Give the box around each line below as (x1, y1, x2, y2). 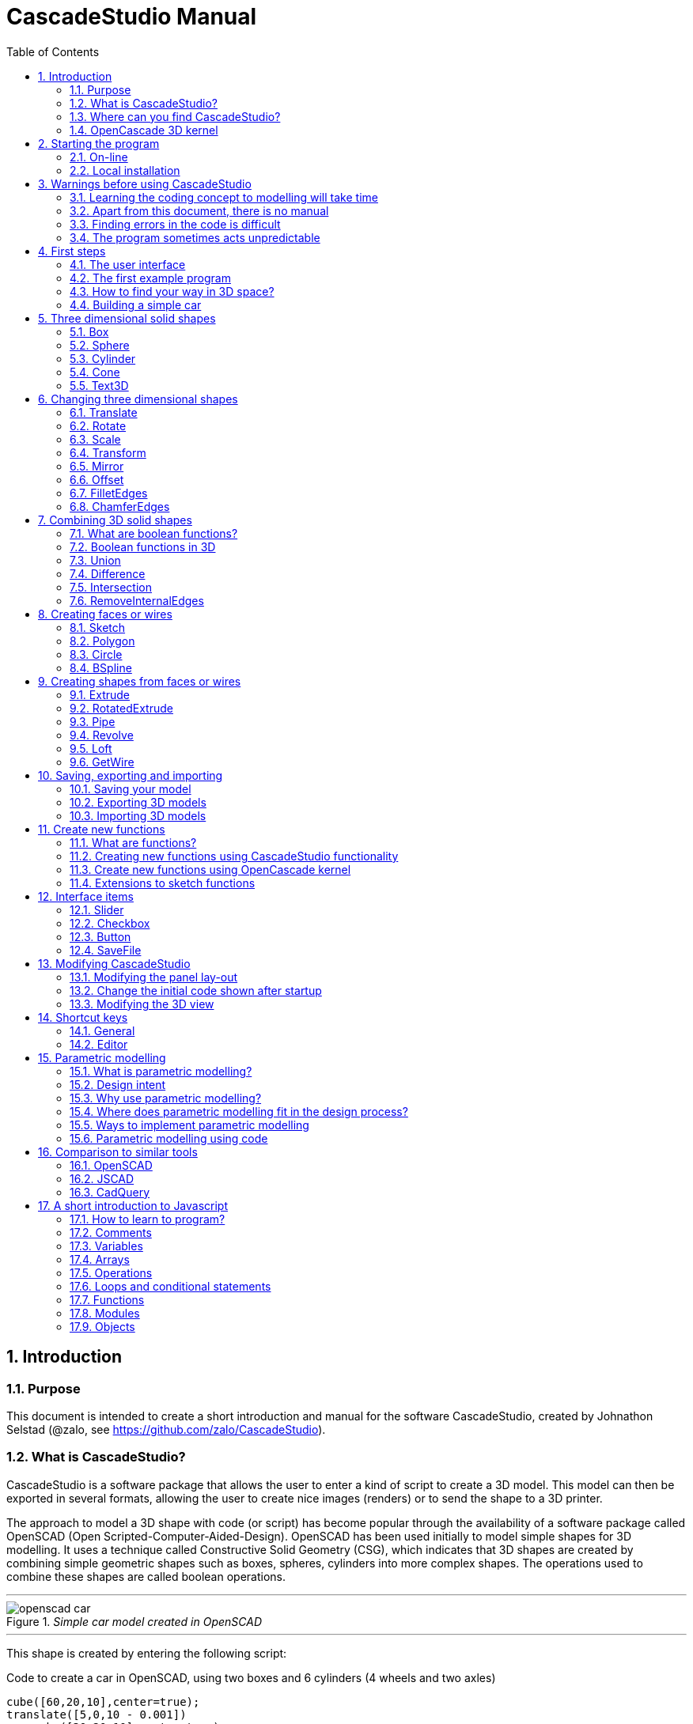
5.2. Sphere (70, 338, 130, 352)
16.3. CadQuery (70, 1185, 150, 1199)
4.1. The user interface (70, 257, 186, 271)
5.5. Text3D (70, 378, 129, 392)
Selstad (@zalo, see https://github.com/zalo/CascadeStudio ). (6, 1422, 326, 1436)
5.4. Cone (70, 365, 120, 379)
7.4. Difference (70, 566, 146, 580)
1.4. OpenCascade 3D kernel (70, 123, 218, 137)
